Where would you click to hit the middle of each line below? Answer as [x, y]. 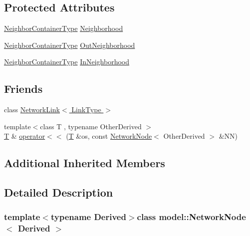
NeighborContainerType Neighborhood [64, 28]
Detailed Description [59, 192]
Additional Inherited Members [85, 163]
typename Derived [88, 217]
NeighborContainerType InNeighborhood [67, 62]
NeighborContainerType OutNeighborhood [70, 45]
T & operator [25, 136]
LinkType [86, 110]
